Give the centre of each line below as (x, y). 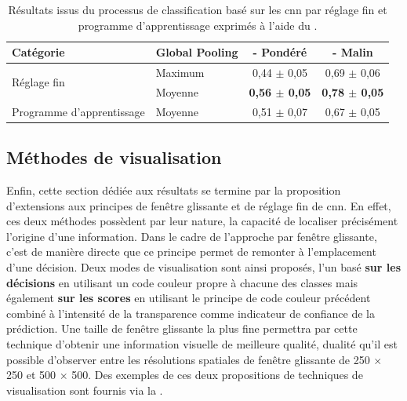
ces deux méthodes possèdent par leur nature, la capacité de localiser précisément (202, 221)
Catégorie (38, 52)
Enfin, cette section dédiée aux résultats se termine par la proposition (174, 190)
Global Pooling (197, 52)
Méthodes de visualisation (114, 157)
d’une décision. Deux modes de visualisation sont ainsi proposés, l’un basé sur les (203, 266)
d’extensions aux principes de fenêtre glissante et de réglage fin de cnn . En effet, (199, 205)
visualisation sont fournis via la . (85, 390)
